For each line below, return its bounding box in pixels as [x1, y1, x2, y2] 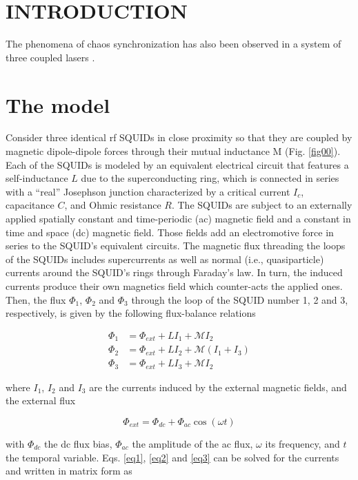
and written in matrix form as [6, 463, 132, 478]
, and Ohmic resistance [64, 198, 161, 212]
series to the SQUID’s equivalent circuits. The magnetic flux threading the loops [6, 238, 346, 253]
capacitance [6, 198, 54, 212]
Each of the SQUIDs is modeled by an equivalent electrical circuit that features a [6, 157, 349, 171]
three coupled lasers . [6, 50, 95, 64]
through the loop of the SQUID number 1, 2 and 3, [131, 292, 348, 306]
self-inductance [6, 171, 68, 185]
